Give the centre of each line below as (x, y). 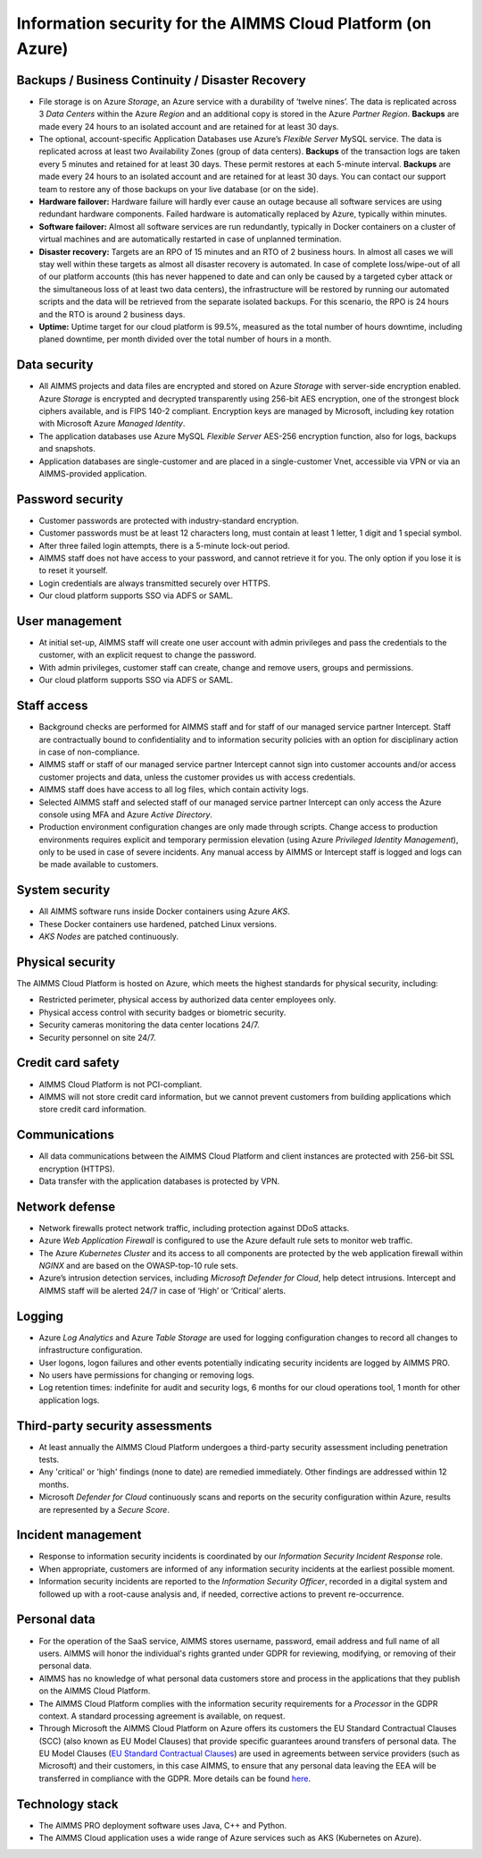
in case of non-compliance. (89, 752)
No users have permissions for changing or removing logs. (146, 1375)
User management (69, 621)
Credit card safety (68, 1063)
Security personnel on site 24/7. (97, 1037)
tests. (49, 1459)
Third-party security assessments (114, 1426)
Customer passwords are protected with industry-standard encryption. (169, 520)
